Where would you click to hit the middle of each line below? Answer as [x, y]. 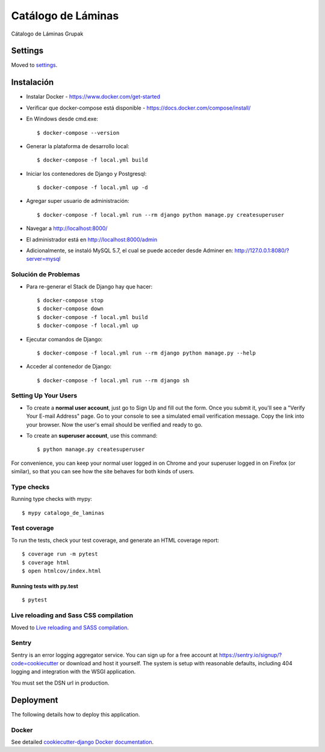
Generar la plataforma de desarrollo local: [78, 146]
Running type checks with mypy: [52, 499]
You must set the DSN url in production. [60, 683]
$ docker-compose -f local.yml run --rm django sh [113, 380]
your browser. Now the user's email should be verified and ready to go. [114, 424]
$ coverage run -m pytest [60, 554]
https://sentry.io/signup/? [250, 655]
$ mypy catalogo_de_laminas [63, 513]
